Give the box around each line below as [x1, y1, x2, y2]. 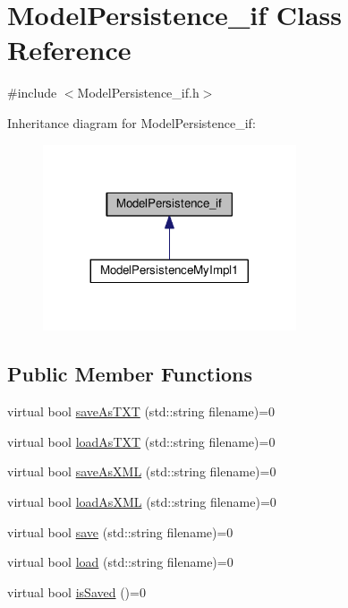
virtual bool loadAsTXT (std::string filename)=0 [7, 432, 276, 450]
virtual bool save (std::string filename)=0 [7, 522, 233, 541]
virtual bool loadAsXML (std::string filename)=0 [7, 492, 276, 510]
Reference [7, 31, 132, 68]
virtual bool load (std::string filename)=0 [7, 552, 233, 571]
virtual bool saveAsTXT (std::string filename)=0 [7, 402, 276, 421]
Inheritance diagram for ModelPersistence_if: [7, 113, 256, 132]
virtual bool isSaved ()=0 [7, 582, 146, 601]
